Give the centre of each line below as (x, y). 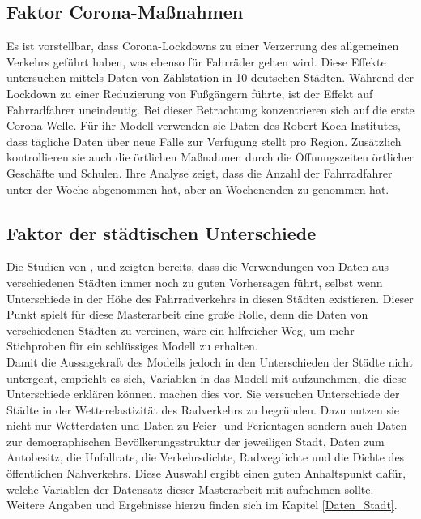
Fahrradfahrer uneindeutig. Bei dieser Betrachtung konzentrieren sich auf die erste (210, 109)
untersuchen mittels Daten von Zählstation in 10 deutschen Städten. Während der (210, 77)
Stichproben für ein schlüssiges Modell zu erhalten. (132, 346)
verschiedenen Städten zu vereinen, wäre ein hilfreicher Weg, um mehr (181, 330)
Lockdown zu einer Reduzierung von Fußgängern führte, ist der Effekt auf (190, 93)
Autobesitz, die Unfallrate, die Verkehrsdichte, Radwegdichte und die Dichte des (206, 457)
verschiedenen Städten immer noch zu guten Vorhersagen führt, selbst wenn (195, 282)
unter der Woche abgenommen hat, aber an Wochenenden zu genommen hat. (198, 189)
